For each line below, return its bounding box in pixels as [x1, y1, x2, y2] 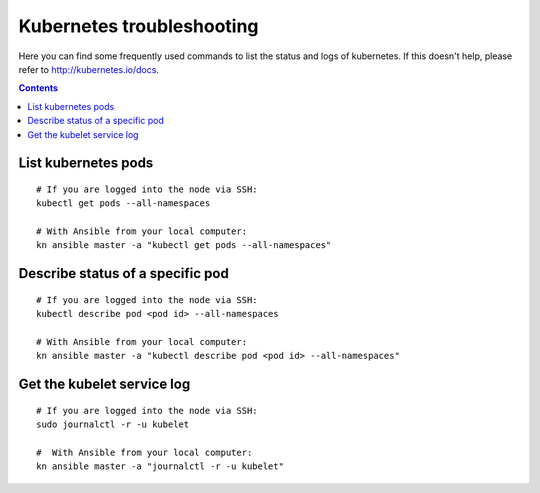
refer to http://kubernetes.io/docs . [18, 63, 160, 75]
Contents [18, 82, 59, 94]
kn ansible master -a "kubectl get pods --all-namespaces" [36, 240, 332, 251]
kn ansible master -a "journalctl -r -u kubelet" [36, 461, 285, 472]
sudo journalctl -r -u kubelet [36, 419, 190, 430]
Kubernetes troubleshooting [18, 15, 259, 37]
